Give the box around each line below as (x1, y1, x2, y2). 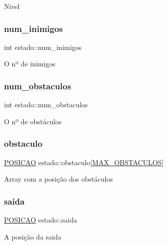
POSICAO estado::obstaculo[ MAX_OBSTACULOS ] (4, 157, 164, 167)
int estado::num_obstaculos (4, 99, 88, 110)
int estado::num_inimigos (4, 41, 82, 52)
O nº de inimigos (4, 58, 56, 69)
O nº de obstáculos (4, 116, 62, 126)
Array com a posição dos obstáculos (4, 174, 113, 184)
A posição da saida (4, 231, 62, 242)
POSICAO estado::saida (4, 215, 77, 225)
